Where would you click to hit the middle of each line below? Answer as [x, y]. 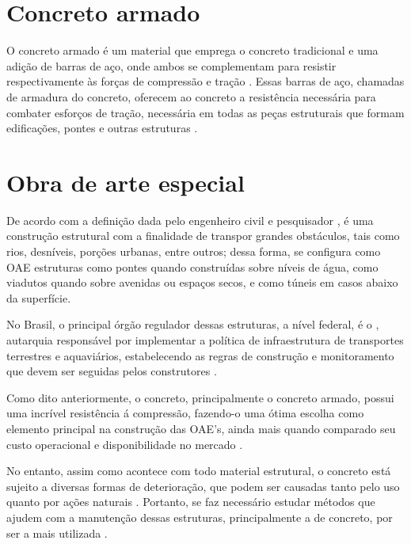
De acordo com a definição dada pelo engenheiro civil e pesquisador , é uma [190, 220]
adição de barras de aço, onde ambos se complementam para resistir [171, 65]
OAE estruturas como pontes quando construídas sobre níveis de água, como [192, 266]
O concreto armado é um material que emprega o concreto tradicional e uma [192, 50]
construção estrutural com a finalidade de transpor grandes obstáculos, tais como [203, 236]
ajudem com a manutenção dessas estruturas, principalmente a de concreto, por [200, 517]
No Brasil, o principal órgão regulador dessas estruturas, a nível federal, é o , [193, 324]
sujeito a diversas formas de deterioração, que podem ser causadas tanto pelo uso [203, 486]
